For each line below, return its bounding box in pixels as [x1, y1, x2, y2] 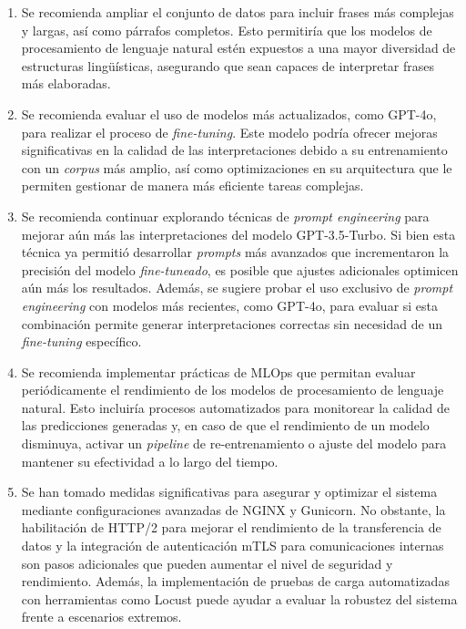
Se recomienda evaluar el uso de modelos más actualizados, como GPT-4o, [21, 104, 437, 123]
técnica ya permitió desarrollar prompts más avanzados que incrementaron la [21, 242, 450, 262]
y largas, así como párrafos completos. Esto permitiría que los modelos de [21, 20, 432, 39]
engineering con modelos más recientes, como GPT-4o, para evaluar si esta [21, 295, 439, 314]
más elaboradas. [21, 74, 111, 93]
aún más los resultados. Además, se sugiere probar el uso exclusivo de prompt [21, 278, 453, 297]
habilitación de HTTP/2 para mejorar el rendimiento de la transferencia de [21, 518, 441, 537]
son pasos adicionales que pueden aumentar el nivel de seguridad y [21, 553, 393, 572]
